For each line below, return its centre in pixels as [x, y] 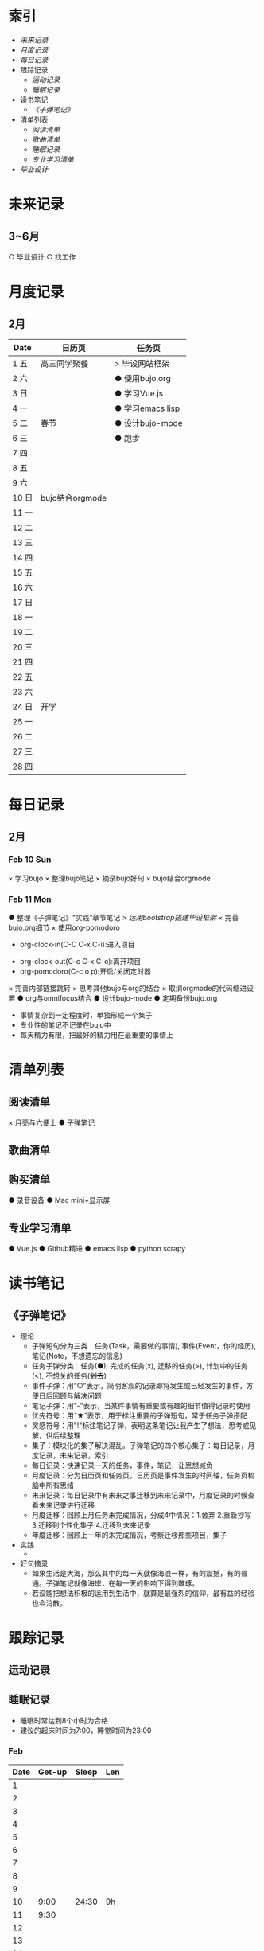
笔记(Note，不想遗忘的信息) [77, 1356]
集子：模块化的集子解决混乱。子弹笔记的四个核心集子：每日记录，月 [143, 1446]
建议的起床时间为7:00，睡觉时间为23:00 [85, 1730]
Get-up [53, 1772]
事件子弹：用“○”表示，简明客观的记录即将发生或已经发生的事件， [139, 1386]
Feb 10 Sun [30, 860]
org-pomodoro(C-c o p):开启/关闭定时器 [85, 971]
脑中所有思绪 [52, 1485]
